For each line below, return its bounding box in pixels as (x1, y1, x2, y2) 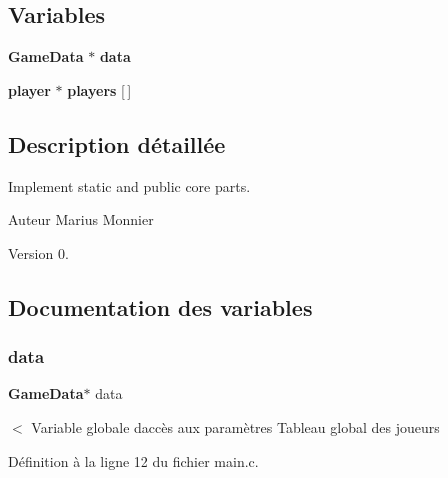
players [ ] (67, 79, 132, 100)
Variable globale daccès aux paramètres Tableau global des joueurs (31, 416, 440, 437)
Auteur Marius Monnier (8, 209, 154, 230)
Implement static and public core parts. (8, 175, 251, 196)
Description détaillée (8, 128, 226, 159)
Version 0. (8, 242, 69, 263)
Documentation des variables (8, 291, 313, 322)
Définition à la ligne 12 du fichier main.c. (8, 450, 259, 471)
